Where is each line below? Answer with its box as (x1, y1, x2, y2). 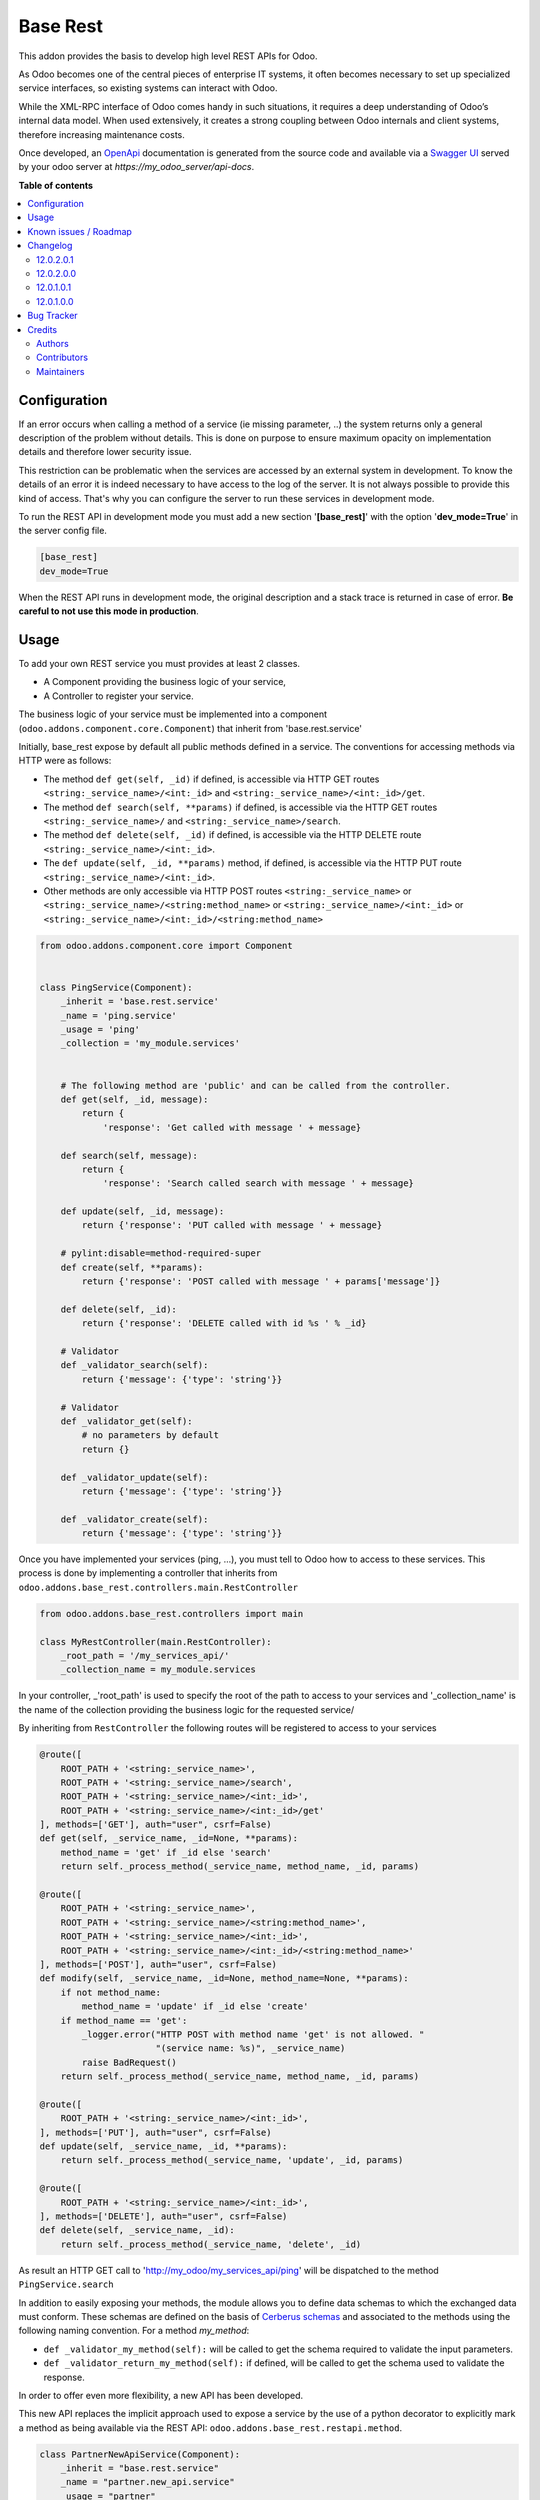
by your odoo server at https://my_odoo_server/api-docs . (18, 161, 255, 173)
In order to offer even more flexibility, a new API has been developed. (18, 2389, 304, 2401)
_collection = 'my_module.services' (60, 1038, 240, 1049)
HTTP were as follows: (18, 755, 112, 767)
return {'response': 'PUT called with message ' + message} (81, 1220, 383, 1231)
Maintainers (36, 365, 85, 377)
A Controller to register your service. (43, 690, 194, 702)
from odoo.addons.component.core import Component (39, 940, 294, 951)
